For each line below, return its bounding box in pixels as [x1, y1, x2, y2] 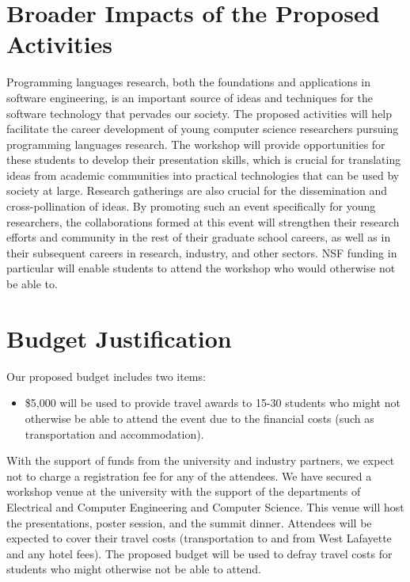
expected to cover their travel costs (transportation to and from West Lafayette [6, 530, 392, 546]
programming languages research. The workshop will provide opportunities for [6, 135, 385, 152]
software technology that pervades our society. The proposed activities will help [6, 105, 393, 121]
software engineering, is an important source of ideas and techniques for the [6, 89, 373, 105]
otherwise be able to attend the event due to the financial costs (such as [25, 409, 374, 426]
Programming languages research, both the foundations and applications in [6, 74, 370, 90]
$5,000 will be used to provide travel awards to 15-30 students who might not [25, 394, 401, 411]
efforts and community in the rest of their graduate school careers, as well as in [6, 229, 391, 245]
